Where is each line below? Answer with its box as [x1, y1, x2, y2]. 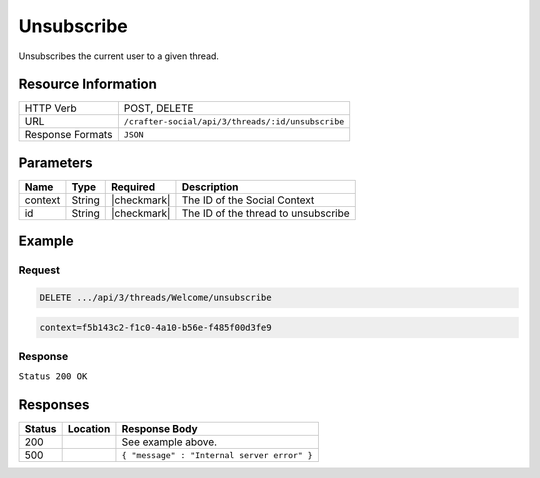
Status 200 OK [18, 371, 88, 382]
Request [18, 263, 60, 277]
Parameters [18, 154, 93, 171]
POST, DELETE [123, 101, 194, 115]
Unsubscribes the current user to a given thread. [18, 50, 220, 62]
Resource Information [18, 76, 157, 93]
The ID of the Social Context [181, 193, 315, 207]
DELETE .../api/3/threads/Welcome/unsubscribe [39, 292, 272, 304]
